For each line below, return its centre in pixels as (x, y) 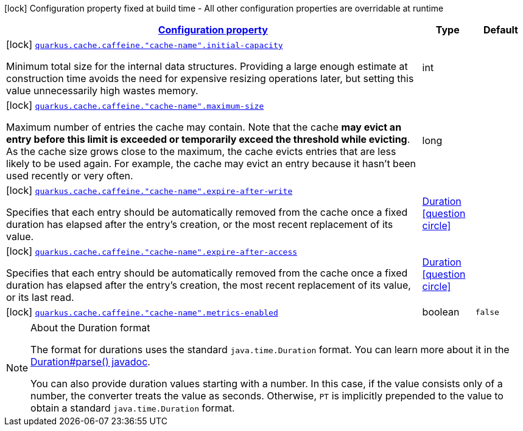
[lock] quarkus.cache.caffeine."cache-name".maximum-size (135, 105)
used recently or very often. (70, 176)
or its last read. (40, 297)
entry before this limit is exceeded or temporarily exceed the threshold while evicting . (208, 139)
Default (500, 30)
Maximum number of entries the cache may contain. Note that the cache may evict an (204, 127)
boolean (441, 312)
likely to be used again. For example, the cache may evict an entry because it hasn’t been (211, 164)
